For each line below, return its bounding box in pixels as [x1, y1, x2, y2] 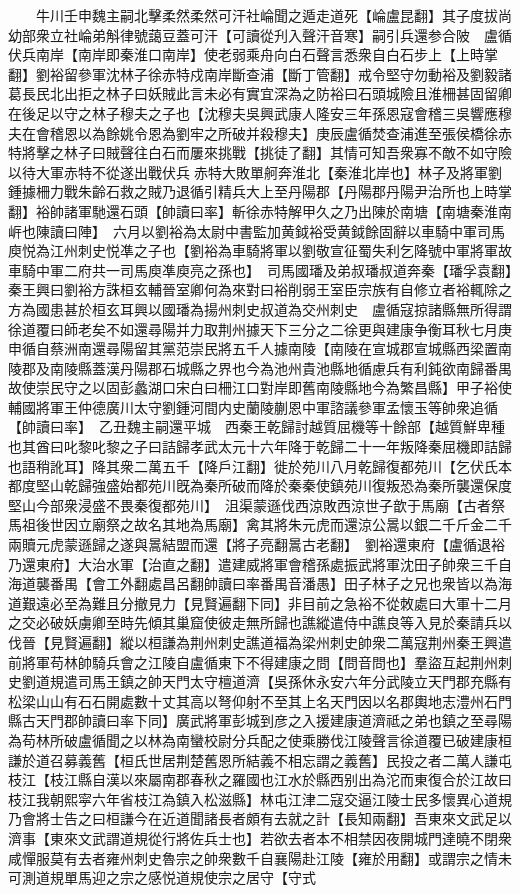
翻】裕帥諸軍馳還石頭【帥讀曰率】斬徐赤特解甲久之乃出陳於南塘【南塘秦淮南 [8, 200, 512, 221]
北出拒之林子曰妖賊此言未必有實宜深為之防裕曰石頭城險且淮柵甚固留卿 [49, 83, 512, 104]
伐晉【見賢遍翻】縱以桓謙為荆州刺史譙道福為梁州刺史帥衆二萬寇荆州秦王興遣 [8, 632, 512, 652]
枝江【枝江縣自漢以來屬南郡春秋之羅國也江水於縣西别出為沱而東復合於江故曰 [8, 769, 512, 790]
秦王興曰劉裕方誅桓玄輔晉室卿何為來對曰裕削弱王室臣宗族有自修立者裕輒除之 [8, 279, 512, 300]
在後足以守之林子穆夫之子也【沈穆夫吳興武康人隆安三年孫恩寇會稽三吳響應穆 [8, 102, 512, 123]
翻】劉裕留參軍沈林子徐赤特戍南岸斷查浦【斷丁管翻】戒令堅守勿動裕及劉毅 [8, 63, 498, 84]
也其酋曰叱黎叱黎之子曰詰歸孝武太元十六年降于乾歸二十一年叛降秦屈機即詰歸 [8, 436, 512, 457]
